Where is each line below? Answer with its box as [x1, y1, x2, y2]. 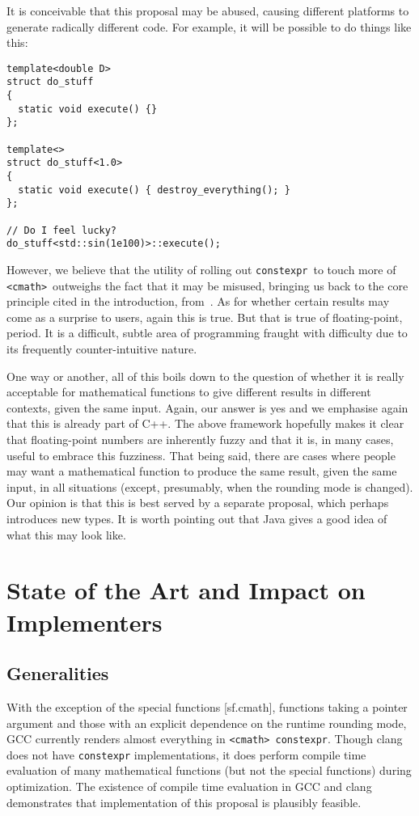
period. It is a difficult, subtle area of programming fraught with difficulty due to [6, 324, 408, 341]
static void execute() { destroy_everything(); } [18, 184, 290, 196]
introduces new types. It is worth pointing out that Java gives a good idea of [6, 510, 387, 526]
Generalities [6, 661, 109, 686]
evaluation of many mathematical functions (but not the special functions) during [6, 762, 412, 779]
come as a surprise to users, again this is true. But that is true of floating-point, [6, 308, 403, 325]
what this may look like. [6, 526, 126, 543]
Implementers [6, 605, 163, 638]
